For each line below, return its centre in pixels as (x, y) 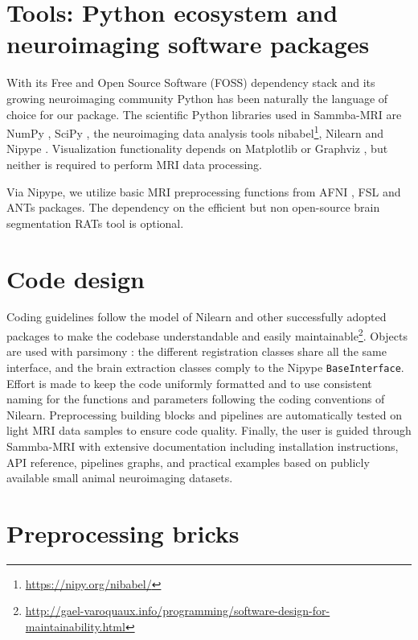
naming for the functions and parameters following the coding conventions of (196, 399)
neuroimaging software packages (188, 44)
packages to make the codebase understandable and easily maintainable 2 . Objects (207, 334)
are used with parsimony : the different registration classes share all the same (197, 351)
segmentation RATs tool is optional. (95, 223)
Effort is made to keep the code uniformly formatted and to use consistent (189, 383)
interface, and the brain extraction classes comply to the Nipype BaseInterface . (205, 367)
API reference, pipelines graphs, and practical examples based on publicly (188, 462)
